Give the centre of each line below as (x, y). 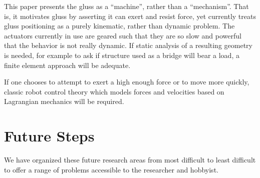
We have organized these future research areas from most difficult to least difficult (130, 160)
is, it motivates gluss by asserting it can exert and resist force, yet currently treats (130, 16)
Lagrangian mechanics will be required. (64, 101)
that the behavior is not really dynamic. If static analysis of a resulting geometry (128, 45)
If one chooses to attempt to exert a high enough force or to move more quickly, (127, 82)
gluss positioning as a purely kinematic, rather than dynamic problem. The (119, 26)
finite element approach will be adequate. (67, 65)
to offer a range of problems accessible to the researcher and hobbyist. (111, 169)
